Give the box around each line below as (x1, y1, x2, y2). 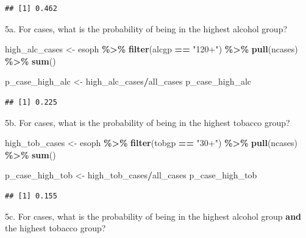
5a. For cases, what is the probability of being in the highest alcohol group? (5, 22, 288, 35)
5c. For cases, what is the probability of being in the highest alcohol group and (5, 209, 302, 222)
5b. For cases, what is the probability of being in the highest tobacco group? (5, 116, 290, 128)
